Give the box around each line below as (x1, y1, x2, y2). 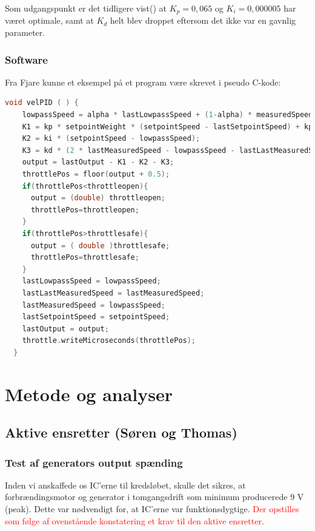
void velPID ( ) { (5, 98, 79, 107)
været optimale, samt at (5, 14, 94, 27)
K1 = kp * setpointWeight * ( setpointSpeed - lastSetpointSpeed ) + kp (22, 122, 313, 131)
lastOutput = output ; (22, 324, 109, 333)
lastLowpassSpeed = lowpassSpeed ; (22, 277, 161, 286)
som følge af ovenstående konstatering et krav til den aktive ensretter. (5, 514, 264, 527)
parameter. (5, 26, 45, 39)
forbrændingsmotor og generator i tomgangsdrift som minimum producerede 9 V (5, 490, 304, 503)
